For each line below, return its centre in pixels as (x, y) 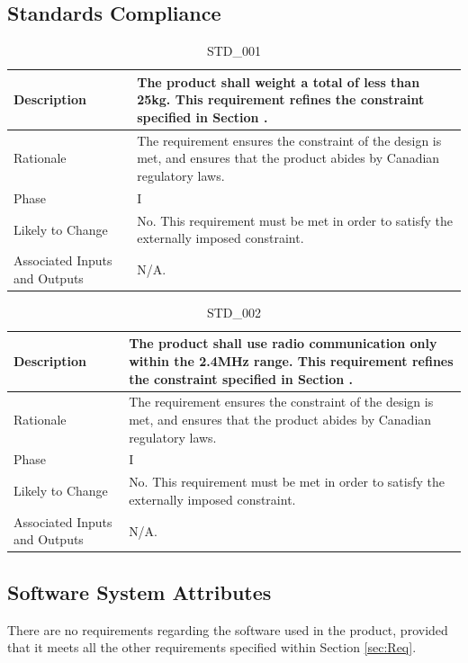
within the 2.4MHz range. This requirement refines (291, 361)
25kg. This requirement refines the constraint (281, 99)
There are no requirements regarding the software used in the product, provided (228, 629)
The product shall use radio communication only (283, 343)
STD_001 (234, 51)
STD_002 (234, 312)
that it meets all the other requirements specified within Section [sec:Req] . (212, 647)
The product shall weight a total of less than (279, 81)
